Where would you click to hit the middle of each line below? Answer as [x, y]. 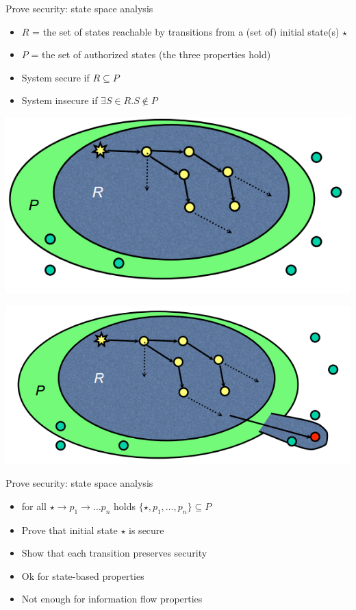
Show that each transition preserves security [114, 553]
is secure [147, 530]
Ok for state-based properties [83, 575]
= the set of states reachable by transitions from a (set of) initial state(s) [186, 31]
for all [34, 506]
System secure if [55, 77]
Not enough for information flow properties [112, 599]
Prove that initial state [69, 530]
